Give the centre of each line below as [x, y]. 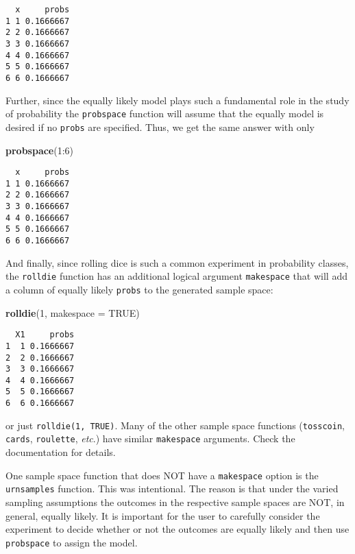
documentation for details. [61, 452]
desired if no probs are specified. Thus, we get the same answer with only [160, 127]
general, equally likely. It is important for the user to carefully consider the [163, 515]
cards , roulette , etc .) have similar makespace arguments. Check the [150, 438]
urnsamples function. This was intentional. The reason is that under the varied [172, 489]
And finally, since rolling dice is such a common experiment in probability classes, [177, 262]
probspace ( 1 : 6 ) [40, 150]
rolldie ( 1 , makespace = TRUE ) [73, 312]
